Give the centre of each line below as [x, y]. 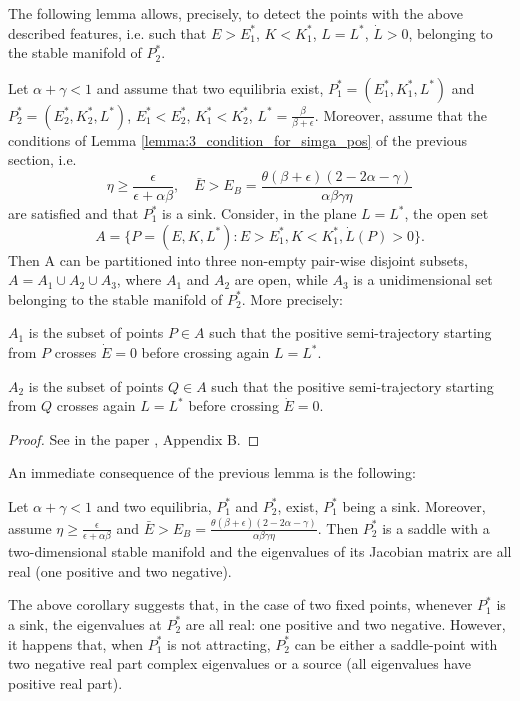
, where [139, 279]
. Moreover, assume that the [400, 114]
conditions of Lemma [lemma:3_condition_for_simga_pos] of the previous [238, 139]
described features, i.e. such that [107, 32]
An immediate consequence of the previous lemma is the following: [212, 472]
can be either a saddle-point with [396, 643]
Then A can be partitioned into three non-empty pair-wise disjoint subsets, [238, 259]
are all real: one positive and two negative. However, [345, 623]
